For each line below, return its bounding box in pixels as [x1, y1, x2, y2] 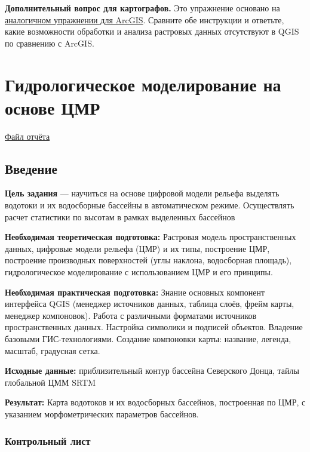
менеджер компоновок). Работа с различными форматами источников [5, 309, 257, 321]
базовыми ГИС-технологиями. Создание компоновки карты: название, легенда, [5, 333, 291, 345]
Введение [5, 159, 57, 177]
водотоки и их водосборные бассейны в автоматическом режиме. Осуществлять [5, 199, 294, 211]
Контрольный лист [5, 433, 91, 448]
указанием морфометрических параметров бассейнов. [5, 407, 199, 420]
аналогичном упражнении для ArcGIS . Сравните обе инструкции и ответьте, [5, 13, 284, 26]
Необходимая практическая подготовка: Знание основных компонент [5, 285, 265, 298]
